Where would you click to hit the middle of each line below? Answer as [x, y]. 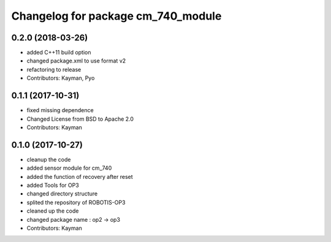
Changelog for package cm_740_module [116, 16]
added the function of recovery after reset [80, 176]
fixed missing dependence [60, 110]
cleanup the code [49, 159]
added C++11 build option [59, 53]
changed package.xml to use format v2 [76, 61]
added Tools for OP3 [53, 185]
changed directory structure [62, 194]
